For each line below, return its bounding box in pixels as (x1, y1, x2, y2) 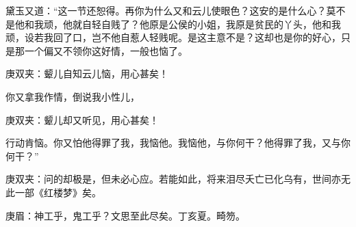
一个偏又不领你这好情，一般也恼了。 (24, 43, 188, 57)
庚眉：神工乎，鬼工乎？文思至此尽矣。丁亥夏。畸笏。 (5, 208, 245, 222)
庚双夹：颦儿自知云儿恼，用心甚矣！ (5, 66, 168, 81)
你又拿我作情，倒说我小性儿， (5, 89, 140, 103)
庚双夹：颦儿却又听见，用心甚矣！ (5, 112, 159, 126)
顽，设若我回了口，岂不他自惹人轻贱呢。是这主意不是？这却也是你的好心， (5, 30, 341, 44)
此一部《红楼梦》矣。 (5, 185, 101, 199)
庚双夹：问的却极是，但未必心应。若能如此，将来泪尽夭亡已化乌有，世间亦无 (5, 172, 351, 186)
